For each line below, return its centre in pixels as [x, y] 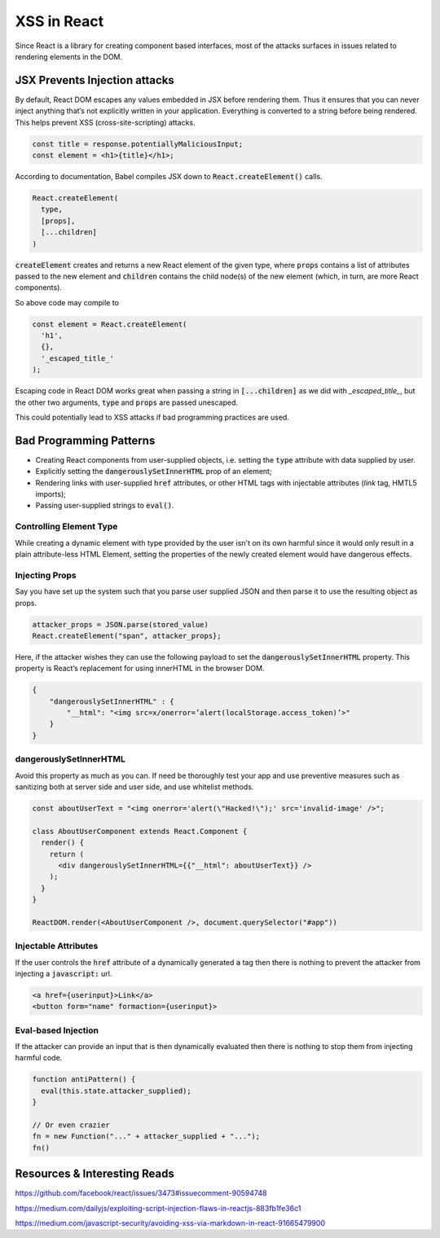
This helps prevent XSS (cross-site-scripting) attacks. [105, 122]
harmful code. [39, 1058]
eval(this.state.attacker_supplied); [116, 1091]
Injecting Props [46, 575]
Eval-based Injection [57, 1030]
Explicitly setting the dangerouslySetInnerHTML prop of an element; [154, 472]
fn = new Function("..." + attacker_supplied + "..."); [146, 1137]
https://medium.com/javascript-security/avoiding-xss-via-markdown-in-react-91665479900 [170, 1223]
